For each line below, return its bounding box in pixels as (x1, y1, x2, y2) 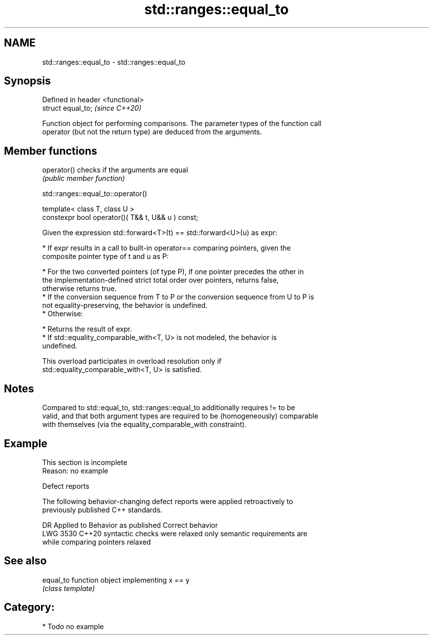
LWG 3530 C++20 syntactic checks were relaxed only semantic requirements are (42, 529, 307, 538)
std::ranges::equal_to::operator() (42, 189, 147, 198)
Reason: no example (42, 466, 108, 475)
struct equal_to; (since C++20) (42, 104, 141, 113)
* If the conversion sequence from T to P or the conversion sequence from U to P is (42, 293, 314, 301)
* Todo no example (42, 622, 104, 631)
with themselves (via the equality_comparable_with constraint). (42, 420, 247, 429)
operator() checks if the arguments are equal (42, 166, 188, 174)
